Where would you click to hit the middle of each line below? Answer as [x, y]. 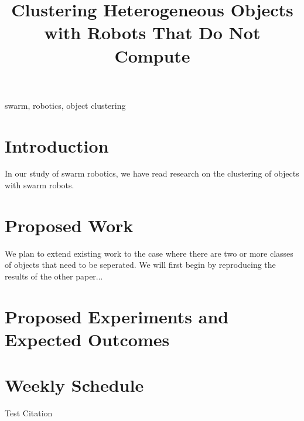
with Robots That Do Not [152, 32]
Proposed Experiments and [117, 316]
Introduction [57, 145]
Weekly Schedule [74, 385]
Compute [152, 55]
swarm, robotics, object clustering [65, 105]
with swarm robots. [40, 185]
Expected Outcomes [87, 339]
